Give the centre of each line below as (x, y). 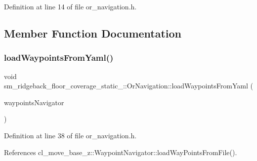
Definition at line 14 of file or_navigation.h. (70, 6)
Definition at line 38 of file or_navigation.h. (70, 135)
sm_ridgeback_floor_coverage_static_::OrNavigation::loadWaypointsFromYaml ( (128, 86)
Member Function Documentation (93, 33)
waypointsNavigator (34, 102)
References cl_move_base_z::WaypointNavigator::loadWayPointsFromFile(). (121, 152)
